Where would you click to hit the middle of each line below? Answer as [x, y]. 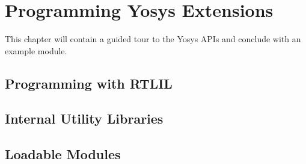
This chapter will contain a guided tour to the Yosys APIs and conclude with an [153, 39]
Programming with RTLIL [89, 83]
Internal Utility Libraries [84, 118]
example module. [36, 50]
